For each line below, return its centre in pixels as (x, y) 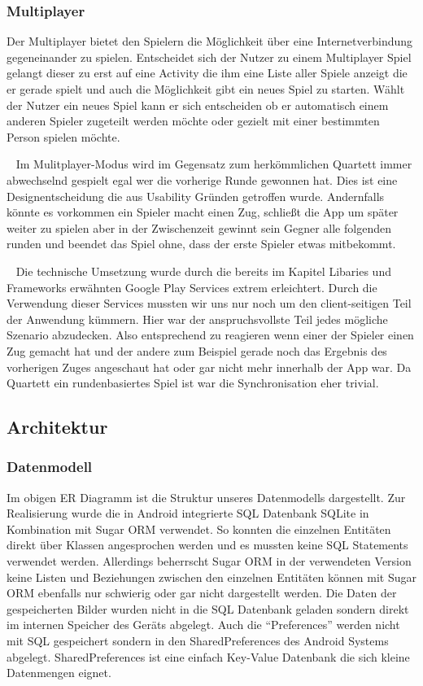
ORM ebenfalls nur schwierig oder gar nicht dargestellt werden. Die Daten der (202, 593)
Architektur (57, 427)
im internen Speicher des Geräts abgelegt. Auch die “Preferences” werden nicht (203, 625)
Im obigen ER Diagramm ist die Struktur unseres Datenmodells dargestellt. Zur (206, 497)
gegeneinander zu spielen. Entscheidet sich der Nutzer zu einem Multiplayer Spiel (209, 57)
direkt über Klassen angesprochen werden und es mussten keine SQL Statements (207, 545)
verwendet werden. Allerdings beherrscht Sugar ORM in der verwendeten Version (209, 561)
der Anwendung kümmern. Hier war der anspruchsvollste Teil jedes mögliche (197, 319)
